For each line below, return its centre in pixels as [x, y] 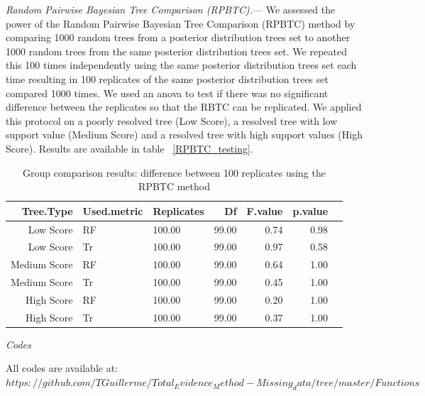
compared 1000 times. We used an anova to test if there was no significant [167, 93]
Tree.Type [47, 210]
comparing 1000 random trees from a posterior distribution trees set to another [178, 37]
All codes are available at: [62, 368]
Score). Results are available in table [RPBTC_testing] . [129, 148]
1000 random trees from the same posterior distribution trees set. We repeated [177, 51]
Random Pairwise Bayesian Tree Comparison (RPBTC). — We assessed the [171, 9]
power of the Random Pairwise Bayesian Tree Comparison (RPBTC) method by [181, 23]
